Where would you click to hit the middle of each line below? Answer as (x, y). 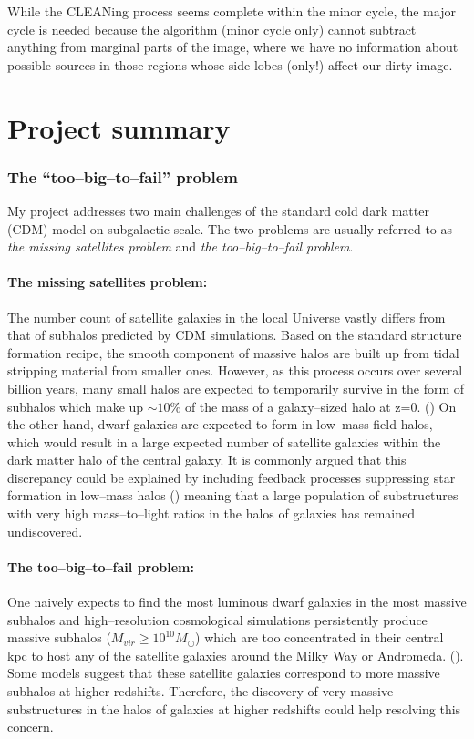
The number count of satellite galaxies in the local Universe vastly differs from (227, 317)
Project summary (119, 127)
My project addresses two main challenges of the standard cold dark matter (218, 210)
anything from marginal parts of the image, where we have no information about (233, 47)
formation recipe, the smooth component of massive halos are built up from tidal (233, 352)
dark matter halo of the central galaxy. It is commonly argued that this (207, 460)
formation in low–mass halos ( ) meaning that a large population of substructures (233, 495)
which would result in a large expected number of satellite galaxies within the (224, 441)
